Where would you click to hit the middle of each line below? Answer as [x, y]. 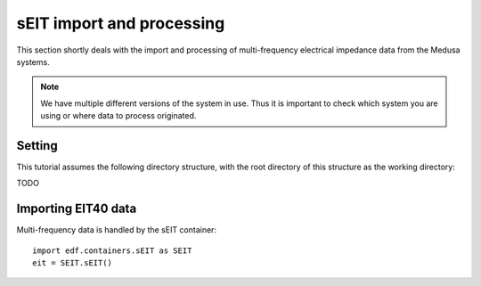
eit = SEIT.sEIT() [73, 263]
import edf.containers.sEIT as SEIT [112, 250]
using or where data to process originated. [118, 116]
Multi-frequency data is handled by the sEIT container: [117, 230]
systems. [33, 61]
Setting [37, 146]
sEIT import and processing [121, 23]
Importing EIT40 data [77, 209]
